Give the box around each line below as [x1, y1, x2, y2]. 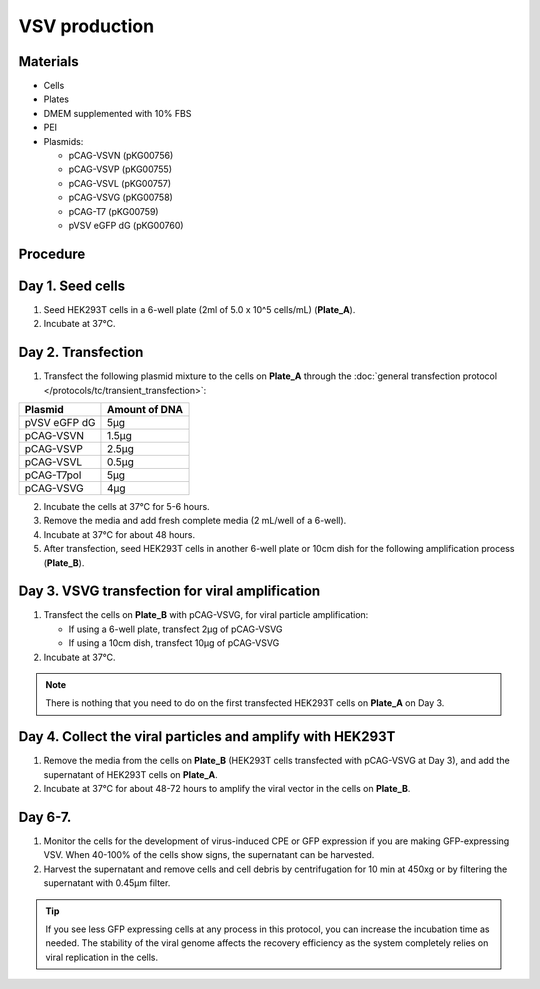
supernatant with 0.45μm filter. [43, 877, 171, 889]
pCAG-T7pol [24, 468, 82, 482]
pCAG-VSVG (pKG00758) [68, 191, 174, 204]
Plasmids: [43, 135, 84, 147]
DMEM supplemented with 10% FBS [43, 107, 192, 119]
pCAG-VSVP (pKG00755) [68, 163, 173, 175]
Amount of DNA [106, 402, 184, 416]
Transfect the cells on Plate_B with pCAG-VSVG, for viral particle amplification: [43, 609, 369, 621]
